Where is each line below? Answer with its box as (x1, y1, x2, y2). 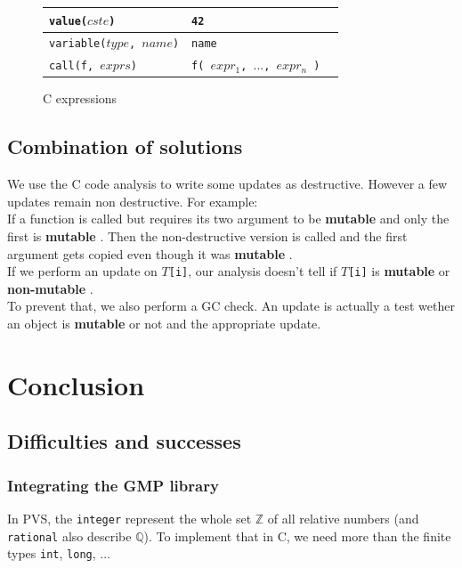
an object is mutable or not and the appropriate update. (7, 314, 321, 333)
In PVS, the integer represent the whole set (7, 509, 252, 528)
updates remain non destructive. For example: (7, 191, 258, 210)
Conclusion (7, 366, 145, 402)
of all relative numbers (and (267, 509, 419, 528)
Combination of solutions (7, 133, 243, 160)
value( (49, 14, 87, 28)
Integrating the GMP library (7, 474, 219, 496)
